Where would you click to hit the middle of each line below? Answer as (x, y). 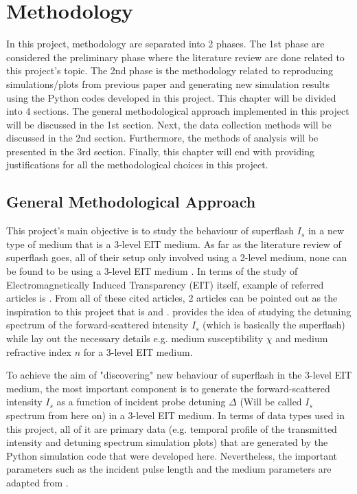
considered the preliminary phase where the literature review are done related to (175, 57)
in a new (326, 231)
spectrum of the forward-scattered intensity (97, 325)
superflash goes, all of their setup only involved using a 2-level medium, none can (177, 257)
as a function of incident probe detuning (141, 402)
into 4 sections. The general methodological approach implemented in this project (178, 111)
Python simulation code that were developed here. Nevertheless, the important (172, 455)
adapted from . (37, 482)
